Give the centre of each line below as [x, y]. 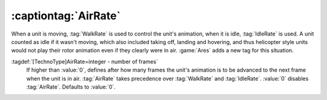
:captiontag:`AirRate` [66, 16]
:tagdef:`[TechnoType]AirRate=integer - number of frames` [85, 61]
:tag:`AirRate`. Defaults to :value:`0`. [71, 87]
